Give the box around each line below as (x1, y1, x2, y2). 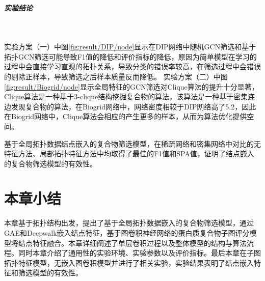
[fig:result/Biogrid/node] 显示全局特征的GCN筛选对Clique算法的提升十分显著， (4, 81, 259, 92)
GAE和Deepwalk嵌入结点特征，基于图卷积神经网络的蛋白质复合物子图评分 (4, 228, 250, 238)
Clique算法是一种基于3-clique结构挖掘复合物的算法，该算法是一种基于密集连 (4, 91, 255, 102)
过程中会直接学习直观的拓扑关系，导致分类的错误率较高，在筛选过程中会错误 (4, 61, 261, 72)
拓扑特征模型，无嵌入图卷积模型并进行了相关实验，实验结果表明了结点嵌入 (4, 257, 254, 268)
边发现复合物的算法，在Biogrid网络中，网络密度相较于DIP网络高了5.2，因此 (4, 101, 256, 111)
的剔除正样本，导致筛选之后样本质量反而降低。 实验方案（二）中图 (4, 71, 228, 81)
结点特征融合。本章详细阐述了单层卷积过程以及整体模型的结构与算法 (18, 237, 247, 248)
